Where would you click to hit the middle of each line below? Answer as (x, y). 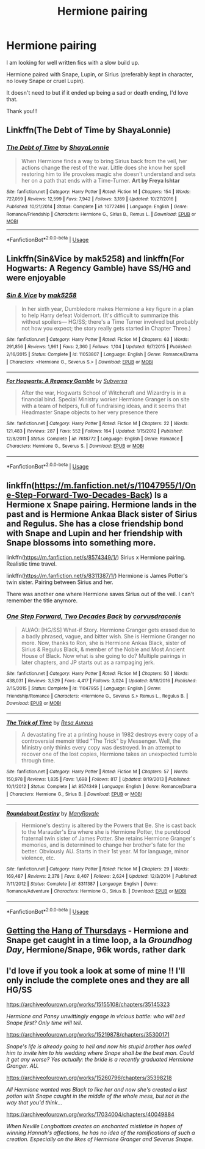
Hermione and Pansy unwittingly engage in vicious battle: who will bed (95, 1016)
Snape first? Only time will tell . (44, 1023)
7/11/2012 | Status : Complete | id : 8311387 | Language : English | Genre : (82, 884)
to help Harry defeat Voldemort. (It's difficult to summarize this (100, 315)
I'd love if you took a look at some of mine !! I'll (96, 970)
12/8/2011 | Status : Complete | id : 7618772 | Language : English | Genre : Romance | (95, 439)
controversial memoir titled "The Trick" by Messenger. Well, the (101, 741)
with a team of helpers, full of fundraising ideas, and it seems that (104, 406)
